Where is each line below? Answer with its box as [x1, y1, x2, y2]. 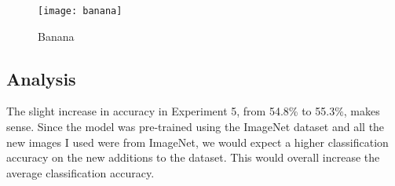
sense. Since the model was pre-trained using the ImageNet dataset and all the [6, 119, 385, 135]
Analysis [6, 66, 76, 90]
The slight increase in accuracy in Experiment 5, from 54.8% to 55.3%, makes [6, 103, 380, 119]
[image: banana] [38, 5, 123, 16]
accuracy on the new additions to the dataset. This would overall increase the [6, 149, 380, 166]
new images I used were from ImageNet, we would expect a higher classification [6, 133, 389, 150]
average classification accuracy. [6, 164, 155, 181]
